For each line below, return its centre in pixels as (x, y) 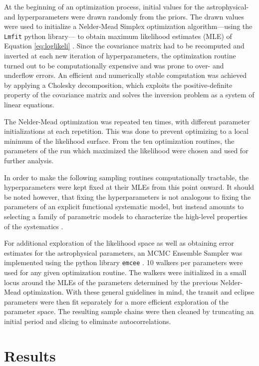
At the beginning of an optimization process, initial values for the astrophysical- (127, 6)
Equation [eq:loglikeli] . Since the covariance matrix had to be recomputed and (124, 46)
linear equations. (29, 104)
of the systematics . (34, 226)
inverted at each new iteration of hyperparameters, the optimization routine (120, 56)
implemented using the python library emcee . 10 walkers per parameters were (124, 262)
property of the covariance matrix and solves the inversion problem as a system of (129, 95)
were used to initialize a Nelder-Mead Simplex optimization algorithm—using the (128, 26)
